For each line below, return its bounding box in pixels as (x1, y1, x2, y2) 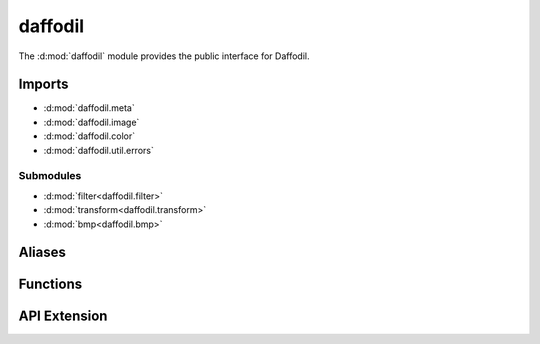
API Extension (18, 308, 108, 325)
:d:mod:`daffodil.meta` (43, 102, 135, 114)
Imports (18, 76, 69, 93)
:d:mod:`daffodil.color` (43, 130, 136, 142)
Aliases (18, 244, 67, 261)
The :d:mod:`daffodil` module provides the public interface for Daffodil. (18, 50, 310, 62)
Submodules (18, 169, 82, 183)
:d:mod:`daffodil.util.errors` (43, 144, 154, 156)
